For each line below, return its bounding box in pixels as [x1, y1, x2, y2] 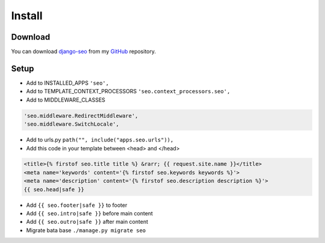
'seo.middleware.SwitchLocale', [23, 121, 120, 128]
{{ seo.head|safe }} [23, 186, 84, 192]
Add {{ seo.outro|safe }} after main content [26, 218, 149, 226]
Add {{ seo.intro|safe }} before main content [26, 210, 153, 217]
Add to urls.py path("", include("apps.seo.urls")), [26, 136, 174, 144]
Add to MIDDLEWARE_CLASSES [26, 96, 105, 103]
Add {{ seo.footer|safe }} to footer [26, 201, 128, 209]
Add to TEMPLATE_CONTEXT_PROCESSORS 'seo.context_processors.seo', [26, 88, 231, 95]
